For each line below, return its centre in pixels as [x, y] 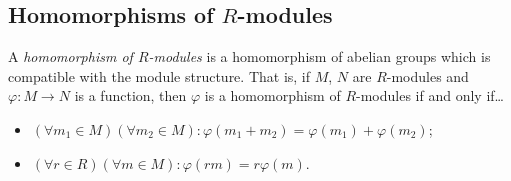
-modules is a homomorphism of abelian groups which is [319, 56]
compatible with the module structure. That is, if [159, 75]
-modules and [427, 75]
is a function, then [130, 95]
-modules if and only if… [430, 95]
